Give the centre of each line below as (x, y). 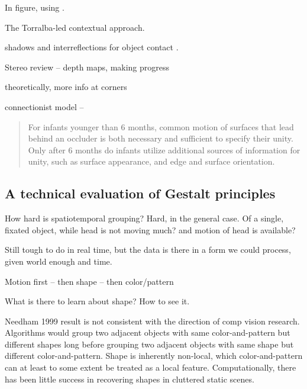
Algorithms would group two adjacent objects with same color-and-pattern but (148, 332)
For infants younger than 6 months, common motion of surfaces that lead (161, 126)
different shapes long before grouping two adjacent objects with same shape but (149, 344)
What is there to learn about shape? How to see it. (97, 301)
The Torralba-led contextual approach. (75, 27)
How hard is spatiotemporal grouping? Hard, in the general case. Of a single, (144, 218)
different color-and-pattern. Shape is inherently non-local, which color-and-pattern (154, 356)
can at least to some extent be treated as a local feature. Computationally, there (151, 367)
